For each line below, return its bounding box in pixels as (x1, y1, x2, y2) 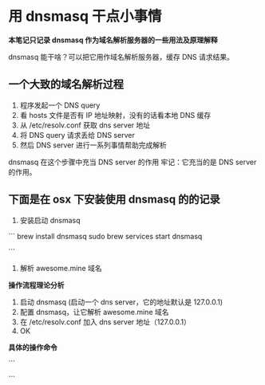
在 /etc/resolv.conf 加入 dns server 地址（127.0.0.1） (19, 316, 192, 327)
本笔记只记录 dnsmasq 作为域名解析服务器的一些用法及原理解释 (8, 35, 218, 45)
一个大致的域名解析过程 (8, 77, 124, 92)
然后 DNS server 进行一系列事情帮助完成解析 (19, 140, 168, 150)
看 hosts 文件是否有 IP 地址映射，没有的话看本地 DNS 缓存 (19, 110, 212, 120)
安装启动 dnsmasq (19, 215, 81, 225)
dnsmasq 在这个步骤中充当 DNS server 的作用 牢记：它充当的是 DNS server (8, 157, 257, 167)
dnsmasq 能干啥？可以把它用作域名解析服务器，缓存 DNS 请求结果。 (8, 52, 234, 61)
